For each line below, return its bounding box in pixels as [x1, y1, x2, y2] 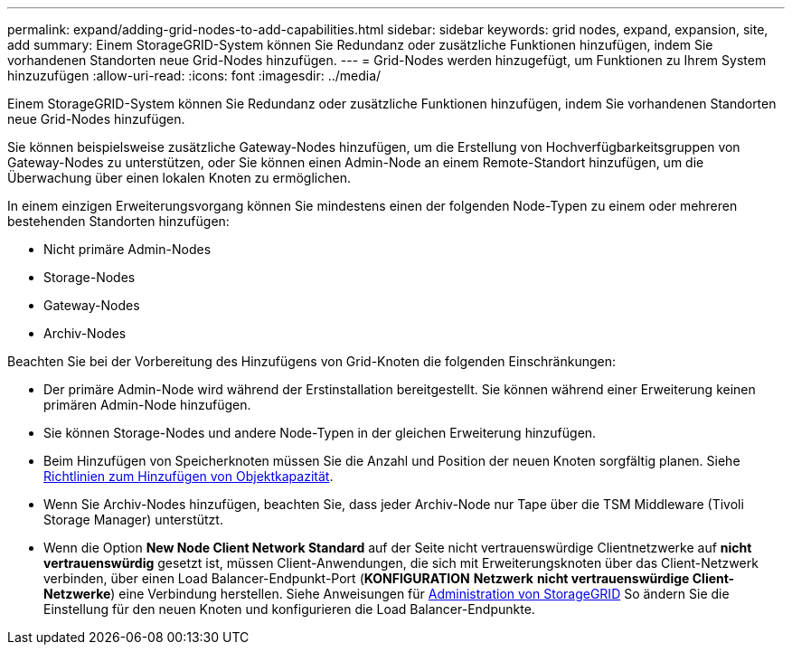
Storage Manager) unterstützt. [43, 512, 223, 527]
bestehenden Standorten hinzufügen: [7, 213, 230, 229]
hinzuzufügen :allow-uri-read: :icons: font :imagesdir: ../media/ [7, 68, 382, 83]
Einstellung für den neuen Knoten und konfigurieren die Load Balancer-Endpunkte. [43, 601, 535, 617]
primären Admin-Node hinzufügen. [43, 397, 251, 412]
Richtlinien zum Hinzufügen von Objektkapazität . [43, 468, 334, 484]
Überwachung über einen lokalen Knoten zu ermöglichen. [7, 170, 351, 185]
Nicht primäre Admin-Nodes [43, 241, 212, 257]
